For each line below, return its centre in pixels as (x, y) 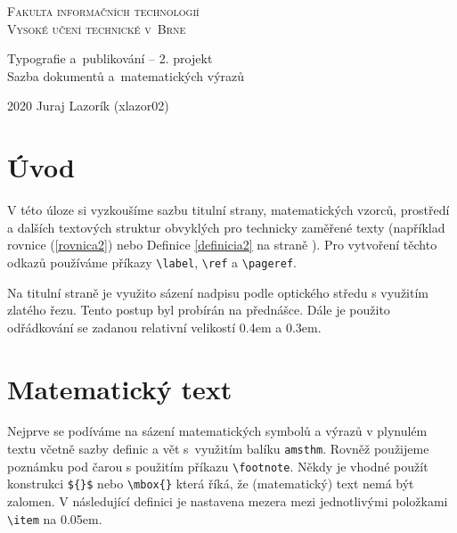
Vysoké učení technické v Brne (97, 28)
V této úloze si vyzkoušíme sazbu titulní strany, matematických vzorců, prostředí (228, 210)
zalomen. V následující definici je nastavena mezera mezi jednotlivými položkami (228, 501)
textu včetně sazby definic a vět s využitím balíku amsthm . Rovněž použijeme (218, 449)
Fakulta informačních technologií (103, 11)
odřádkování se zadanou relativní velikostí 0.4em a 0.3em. (164, 327)
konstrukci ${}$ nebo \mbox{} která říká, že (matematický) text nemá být (211, 484)
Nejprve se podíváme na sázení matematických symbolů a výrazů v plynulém (217, 431)
